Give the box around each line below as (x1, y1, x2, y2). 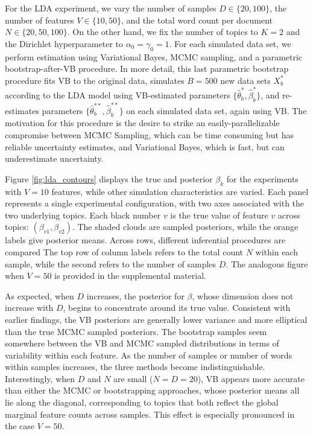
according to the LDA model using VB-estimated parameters (5, 89, 230, 101)
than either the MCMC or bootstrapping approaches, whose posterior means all (5, 384, 300, 397)
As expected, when (5, 289, 74, 302)
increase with (5, 301, 54, 314)
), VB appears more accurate (197, 372, 305, 385)
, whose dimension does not (192, 289, 294, 302)
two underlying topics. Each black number (5, 208, 161, 221)
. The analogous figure (226, 257, 308, 270)
